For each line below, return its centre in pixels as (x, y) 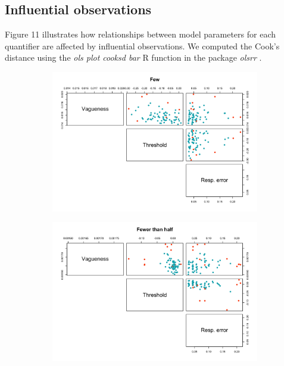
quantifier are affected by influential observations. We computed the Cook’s (142, 46)
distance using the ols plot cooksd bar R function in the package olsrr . (133, 57)
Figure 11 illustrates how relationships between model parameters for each (141, 34)
